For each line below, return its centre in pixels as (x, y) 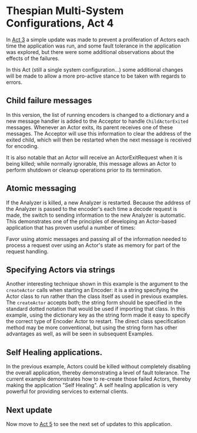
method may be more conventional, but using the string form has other (92, 328)
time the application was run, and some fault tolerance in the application (94, 46)
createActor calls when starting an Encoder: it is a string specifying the (92, 290)
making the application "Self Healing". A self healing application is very (92, 385)
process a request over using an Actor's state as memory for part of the (93, 245)
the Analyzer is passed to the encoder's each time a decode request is (92, 209)
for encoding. (23, 146)
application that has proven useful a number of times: (71, 227)
